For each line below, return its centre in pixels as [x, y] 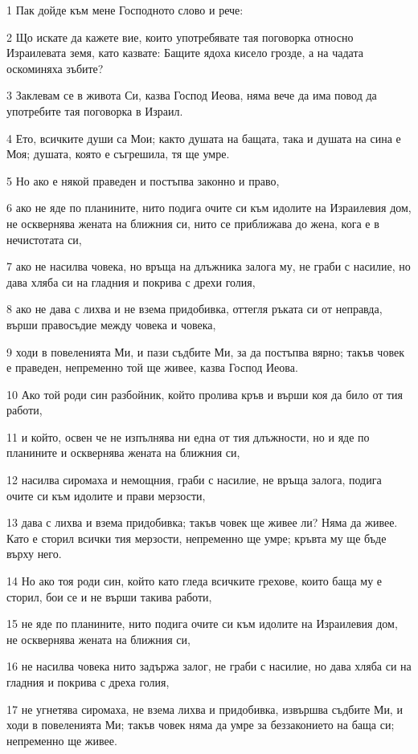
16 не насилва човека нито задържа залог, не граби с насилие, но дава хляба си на [209, 666]
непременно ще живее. [62, 740]
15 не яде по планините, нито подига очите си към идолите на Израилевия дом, [202, 624]
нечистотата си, [44, 239]
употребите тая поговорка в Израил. [95, 110]
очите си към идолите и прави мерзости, [106, 495]
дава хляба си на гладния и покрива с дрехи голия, [131, 281]
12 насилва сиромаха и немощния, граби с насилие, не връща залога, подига [194, 480]
